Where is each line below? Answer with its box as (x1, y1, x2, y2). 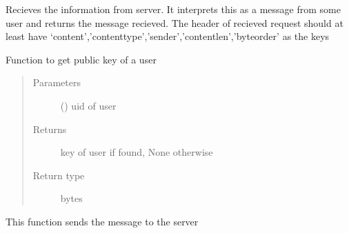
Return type (32, 168, 85, 182)
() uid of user (60, 98, 117, 112)
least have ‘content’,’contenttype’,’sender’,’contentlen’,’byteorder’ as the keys (6, 29, 330, 43)
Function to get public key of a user (6, 52, 157, 66)
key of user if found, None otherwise (60, 145, 213, 159)
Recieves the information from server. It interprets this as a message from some (6, 2, 341, 16)
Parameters (32, 75, 81, 90)
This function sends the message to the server (6, 214, 199, 228)
